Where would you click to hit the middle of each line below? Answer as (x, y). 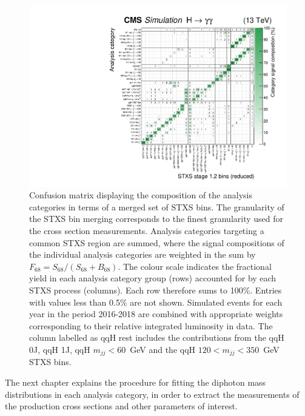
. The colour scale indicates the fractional (195, 266)
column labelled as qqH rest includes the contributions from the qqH (157, 337)
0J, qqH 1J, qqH (60, 349)
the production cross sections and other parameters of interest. (121, 406)
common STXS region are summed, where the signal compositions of (157, 242)
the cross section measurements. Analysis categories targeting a (147, 231)
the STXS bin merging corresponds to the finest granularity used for (156, 219)
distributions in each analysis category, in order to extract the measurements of (152, 394)
